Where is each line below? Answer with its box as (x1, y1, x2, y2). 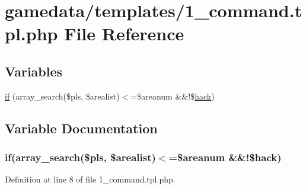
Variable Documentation (5, 118, 158, 137)
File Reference (64, 21, 184, 46)
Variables (5, 62, 63, 80)
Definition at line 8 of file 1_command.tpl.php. (5, 173, 176, 185)
